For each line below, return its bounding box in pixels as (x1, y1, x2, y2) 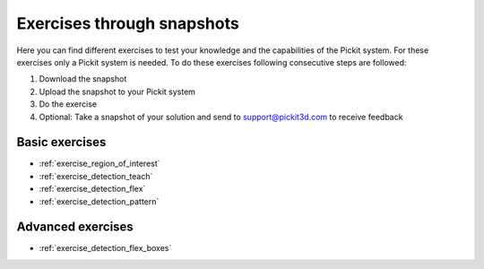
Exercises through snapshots (16, 13, 239, 33)
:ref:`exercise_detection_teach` (39, 170, 153, 181)
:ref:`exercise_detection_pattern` (39, 195, 160, 206)
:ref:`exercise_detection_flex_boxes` (39, 243, 172, 254)
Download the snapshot (39, 74, 127, 84)
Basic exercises (16, 134, 107, 150)
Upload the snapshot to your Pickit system (39, 86, 196, 97)
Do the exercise (39, 99, 98, 109)
